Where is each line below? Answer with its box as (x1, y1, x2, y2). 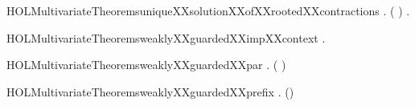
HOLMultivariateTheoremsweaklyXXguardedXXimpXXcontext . (6, 29, 326, 46)
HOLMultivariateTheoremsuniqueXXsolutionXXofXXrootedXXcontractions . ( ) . (6, 2, 410, 18)
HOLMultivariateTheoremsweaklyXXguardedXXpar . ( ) (6, 56, 286, 73)
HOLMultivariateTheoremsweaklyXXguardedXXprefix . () (6, 83, 294, 100)
